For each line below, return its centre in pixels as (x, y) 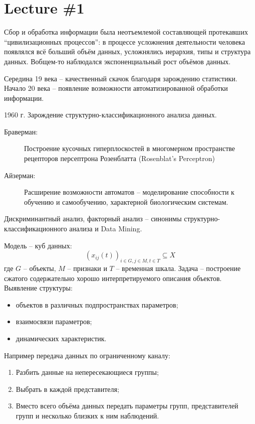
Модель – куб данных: (38, 245)
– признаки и (87, 268)
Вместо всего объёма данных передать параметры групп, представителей (127, 406)
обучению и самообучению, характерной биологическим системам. (126, 201)
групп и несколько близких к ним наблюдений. (87, 415)
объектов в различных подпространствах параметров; (97, 304)
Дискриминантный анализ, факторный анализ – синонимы (93, 219)
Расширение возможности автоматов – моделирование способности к (129, 192)
